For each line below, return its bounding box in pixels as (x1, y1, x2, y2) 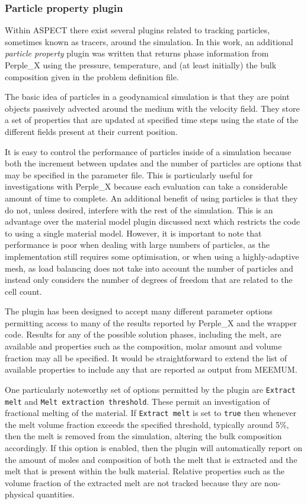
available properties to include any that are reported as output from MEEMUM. (5, 363, 298, 376)
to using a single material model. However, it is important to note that (5, 226, 262, 239)
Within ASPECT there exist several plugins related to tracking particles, (5, 24, 270, 36)
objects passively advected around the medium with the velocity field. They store (5, 102, 300, 114)
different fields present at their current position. (5, 125, 178, 137)
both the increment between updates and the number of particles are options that (5, 157, 302, 169)
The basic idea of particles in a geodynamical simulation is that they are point (5, 90, 290, 103)
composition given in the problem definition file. (5, 70, 179, 83)
